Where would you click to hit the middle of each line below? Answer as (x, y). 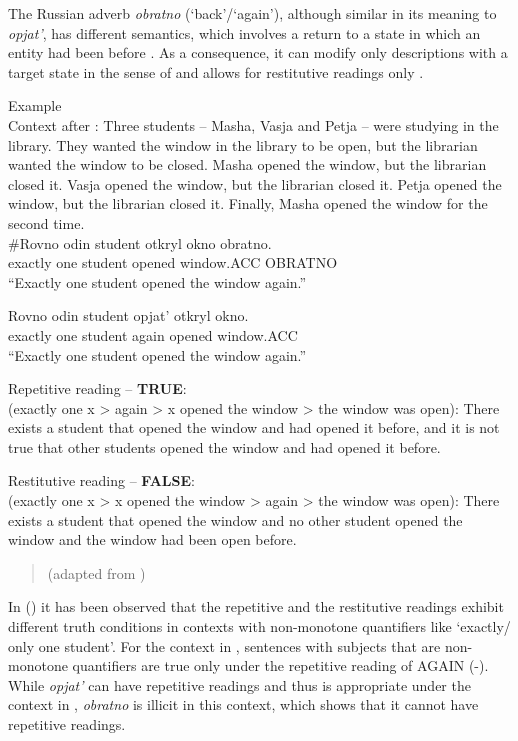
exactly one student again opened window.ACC (153, 334)
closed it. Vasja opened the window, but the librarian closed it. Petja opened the (255, 183)
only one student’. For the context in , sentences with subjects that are (224, 645)
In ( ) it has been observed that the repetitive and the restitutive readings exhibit (256, 606)
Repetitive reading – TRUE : (97, 388)
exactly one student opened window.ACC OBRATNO (173, 262)
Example (35, 105)
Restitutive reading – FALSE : (101, 480)
